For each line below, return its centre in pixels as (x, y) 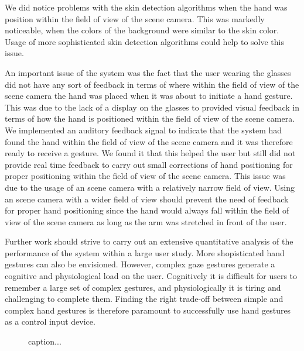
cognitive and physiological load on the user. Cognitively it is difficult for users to (151, 276)
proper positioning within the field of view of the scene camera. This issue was (145, 176)
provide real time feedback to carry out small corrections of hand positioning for (149, 164)
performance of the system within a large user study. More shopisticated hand (145, 252)
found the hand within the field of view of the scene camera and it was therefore (149, 141)
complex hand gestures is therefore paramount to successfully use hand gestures (148, 310)
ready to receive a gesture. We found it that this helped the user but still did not (150, 153)
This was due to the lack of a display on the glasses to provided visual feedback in (152, 107)
